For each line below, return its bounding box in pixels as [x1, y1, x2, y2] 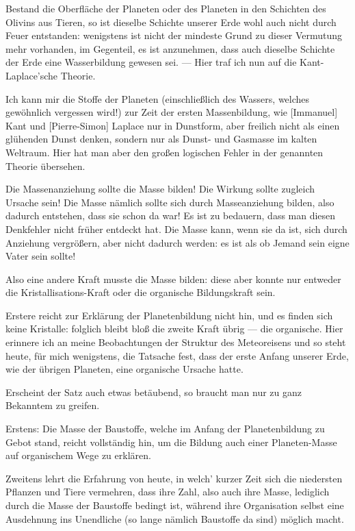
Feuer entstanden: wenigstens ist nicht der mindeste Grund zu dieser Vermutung [5, 28, 343, 42]
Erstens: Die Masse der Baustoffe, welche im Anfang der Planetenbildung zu [5, 421, 325, 436]
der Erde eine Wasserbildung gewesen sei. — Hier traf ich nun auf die [5, 55, 297, 69]
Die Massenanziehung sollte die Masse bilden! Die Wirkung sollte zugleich [5, 182, 315, 196]
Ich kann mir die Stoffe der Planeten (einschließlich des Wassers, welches [5, 91, 310, 106]
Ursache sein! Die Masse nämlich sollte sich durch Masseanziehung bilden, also [5, 195, 334, 209]
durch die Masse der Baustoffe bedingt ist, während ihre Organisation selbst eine [5, 498, 344, 512]
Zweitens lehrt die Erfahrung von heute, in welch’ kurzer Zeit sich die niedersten [5, 471, 343, 485]
